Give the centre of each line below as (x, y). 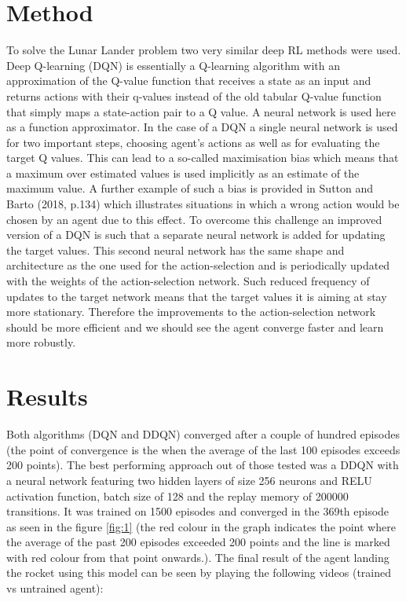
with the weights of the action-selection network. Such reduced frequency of (188, 281)
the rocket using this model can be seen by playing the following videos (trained (199, 573)
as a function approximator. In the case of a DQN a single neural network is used (202, 127)
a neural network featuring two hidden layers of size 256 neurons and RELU (189, 480)
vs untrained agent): (55, 588)
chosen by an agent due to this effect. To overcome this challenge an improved (194, 219)
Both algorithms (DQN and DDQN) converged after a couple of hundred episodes (203, 434)
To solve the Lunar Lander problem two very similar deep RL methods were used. (204, 50)
